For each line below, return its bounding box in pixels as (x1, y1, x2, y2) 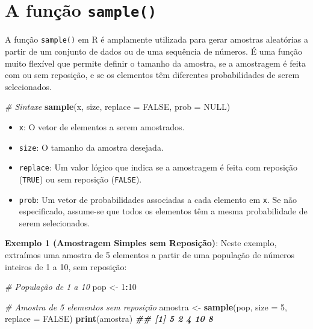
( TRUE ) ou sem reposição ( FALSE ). (19, 172, 142, 185)
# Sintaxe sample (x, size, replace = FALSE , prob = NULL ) (5, 100, 231, 113)
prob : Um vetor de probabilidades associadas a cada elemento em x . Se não (19, 193, 297, 205)
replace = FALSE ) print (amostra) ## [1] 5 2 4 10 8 (5, 312, 213, 325)
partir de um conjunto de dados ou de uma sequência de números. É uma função (5, 44, 303, 57)
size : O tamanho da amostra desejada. (19, 140, 164, 153)
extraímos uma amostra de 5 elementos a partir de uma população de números (5, 248, 295, 261)
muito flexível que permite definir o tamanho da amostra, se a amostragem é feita (5, 56, 306, 69)
